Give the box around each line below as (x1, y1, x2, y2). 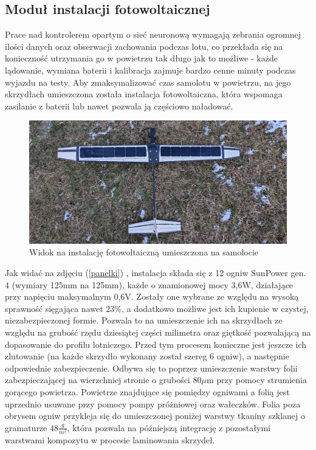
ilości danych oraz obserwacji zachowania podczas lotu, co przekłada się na (5, 40, 283, 52)
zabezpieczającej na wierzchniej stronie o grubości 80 (5, 373, 202, 386)
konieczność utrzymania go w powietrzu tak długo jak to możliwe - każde (5, 52, 278, 64)
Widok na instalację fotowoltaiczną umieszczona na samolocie (29, 246, 259, 258)
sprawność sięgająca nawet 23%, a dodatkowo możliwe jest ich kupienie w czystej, (5, 302, 309, 314)
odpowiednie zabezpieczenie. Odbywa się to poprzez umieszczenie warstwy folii (5, 361, 298, 374)
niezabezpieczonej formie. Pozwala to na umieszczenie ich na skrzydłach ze (5, 314, 283, 327)
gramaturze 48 (5, 421, 58, 434)
